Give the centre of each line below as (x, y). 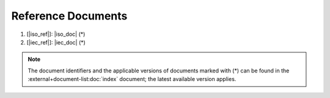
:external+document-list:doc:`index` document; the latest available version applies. (132, 79)
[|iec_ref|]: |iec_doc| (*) (56, 42)
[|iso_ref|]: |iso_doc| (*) (56, 34)
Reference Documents (69, 16)
